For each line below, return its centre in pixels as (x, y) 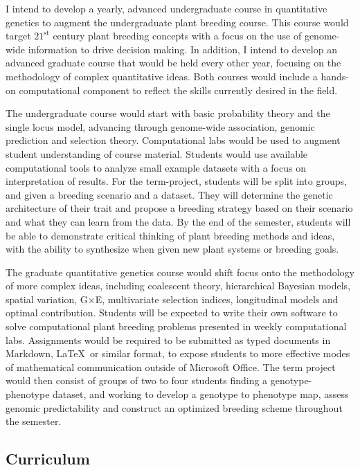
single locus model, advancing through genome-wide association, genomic (160, 126)
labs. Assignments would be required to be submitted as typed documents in (168, 340)
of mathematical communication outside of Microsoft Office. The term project (171, 367)
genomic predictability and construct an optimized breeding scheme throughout (174, 407)
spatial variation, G (47, 299)
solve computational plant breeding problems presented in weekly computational (176, 326)
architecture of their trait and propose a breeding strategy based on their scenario (179, 208)
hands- (335, 76)
